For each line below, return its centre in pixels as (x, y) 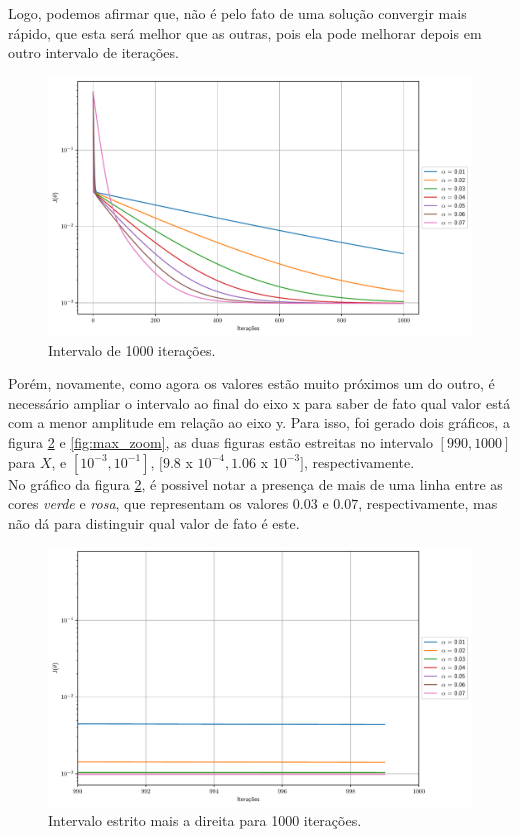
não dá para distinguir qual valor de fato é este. (154, 522)
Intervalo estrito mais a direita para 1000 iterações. (205, 820)
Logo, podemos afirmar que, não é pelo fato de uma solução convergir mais (237, 13)
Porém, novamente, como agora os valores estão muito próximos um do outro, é (251, 383)
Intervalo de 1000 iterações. (132, 349)
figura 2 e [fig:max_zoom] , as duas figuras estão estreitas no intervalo (220, 441)
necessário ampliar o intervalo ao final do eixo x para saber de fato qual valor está (259, 402)
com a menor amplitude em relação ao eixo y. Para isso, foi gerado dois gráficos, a (259, 422)
